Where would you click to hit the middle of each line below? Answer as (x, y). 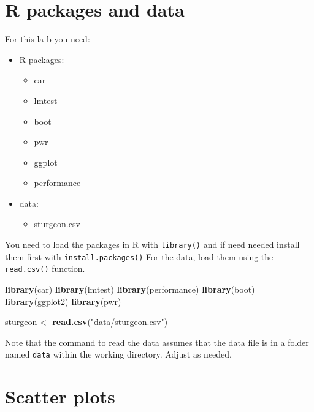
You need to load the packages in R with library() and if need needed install (152, 245)
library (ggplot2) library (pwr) (63, 301)
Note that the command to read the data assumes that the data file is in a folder (157, 342)
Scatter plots (60, 396)
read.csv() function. (45, 268)
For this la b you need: (48, 39)
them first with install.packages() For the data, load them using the (139, 256)
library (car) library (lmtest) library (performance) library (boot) (130, 289)
